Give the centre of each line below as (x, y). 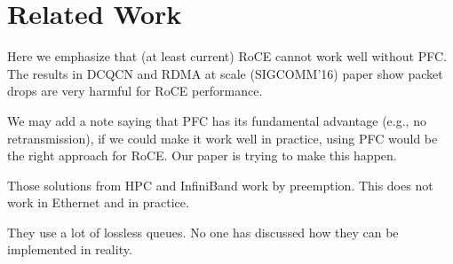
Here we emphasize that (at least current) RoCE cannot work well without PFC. (227, 56)
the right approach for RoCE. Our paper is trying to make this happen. (202, 155)
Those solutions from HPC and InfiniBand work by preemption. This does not (220, 185)
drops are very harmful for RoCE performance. (135, 91)
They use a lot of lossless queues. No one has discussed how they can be (203, 232)
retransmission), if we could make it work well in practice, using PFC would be (223, 138)
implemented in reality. (70, 249)
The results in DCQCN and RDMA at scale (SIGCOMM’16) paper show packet (225, 73)
